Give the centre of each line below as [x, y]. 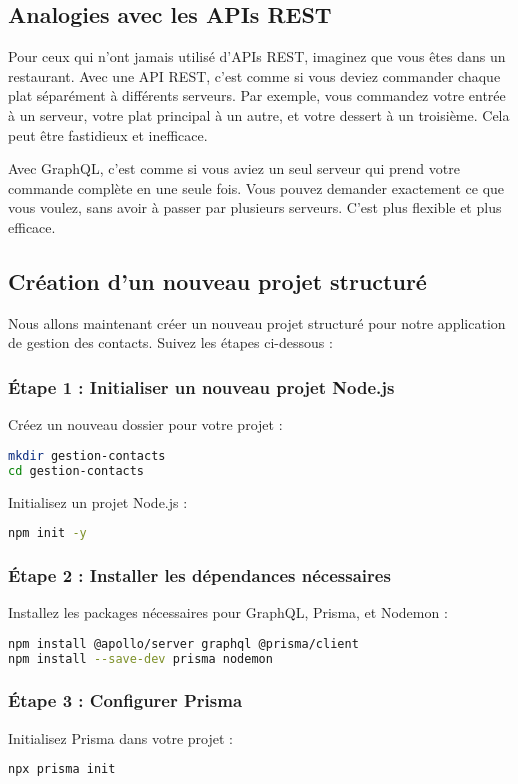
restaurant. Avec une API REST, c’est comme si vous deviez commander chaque [254, 75]
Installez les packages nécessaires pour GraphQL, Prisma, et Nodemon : [228, 612]
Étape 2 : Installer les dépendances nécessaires [199, 574]
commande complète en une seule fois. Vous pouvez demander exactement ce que [256, 187]
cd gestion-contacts [76, 470]
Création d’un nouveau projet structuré [217, 280]
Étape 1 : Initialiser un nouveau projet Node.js [201, 386]
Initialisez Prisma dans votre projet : [120, 737]
